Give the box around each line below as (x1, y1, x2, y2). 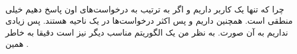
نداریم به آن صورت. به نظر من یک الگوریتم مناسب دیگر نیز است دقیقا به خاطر (5, 26, 288, 38)
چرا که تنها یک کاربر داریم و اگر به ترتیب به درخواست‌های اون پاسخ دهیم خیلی (5, 2, 284, 15)
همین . (5, 37, 29, 50)
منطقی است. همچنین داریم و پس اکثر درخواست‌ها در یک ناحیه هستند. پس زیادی (5, 14, 293, 27)
